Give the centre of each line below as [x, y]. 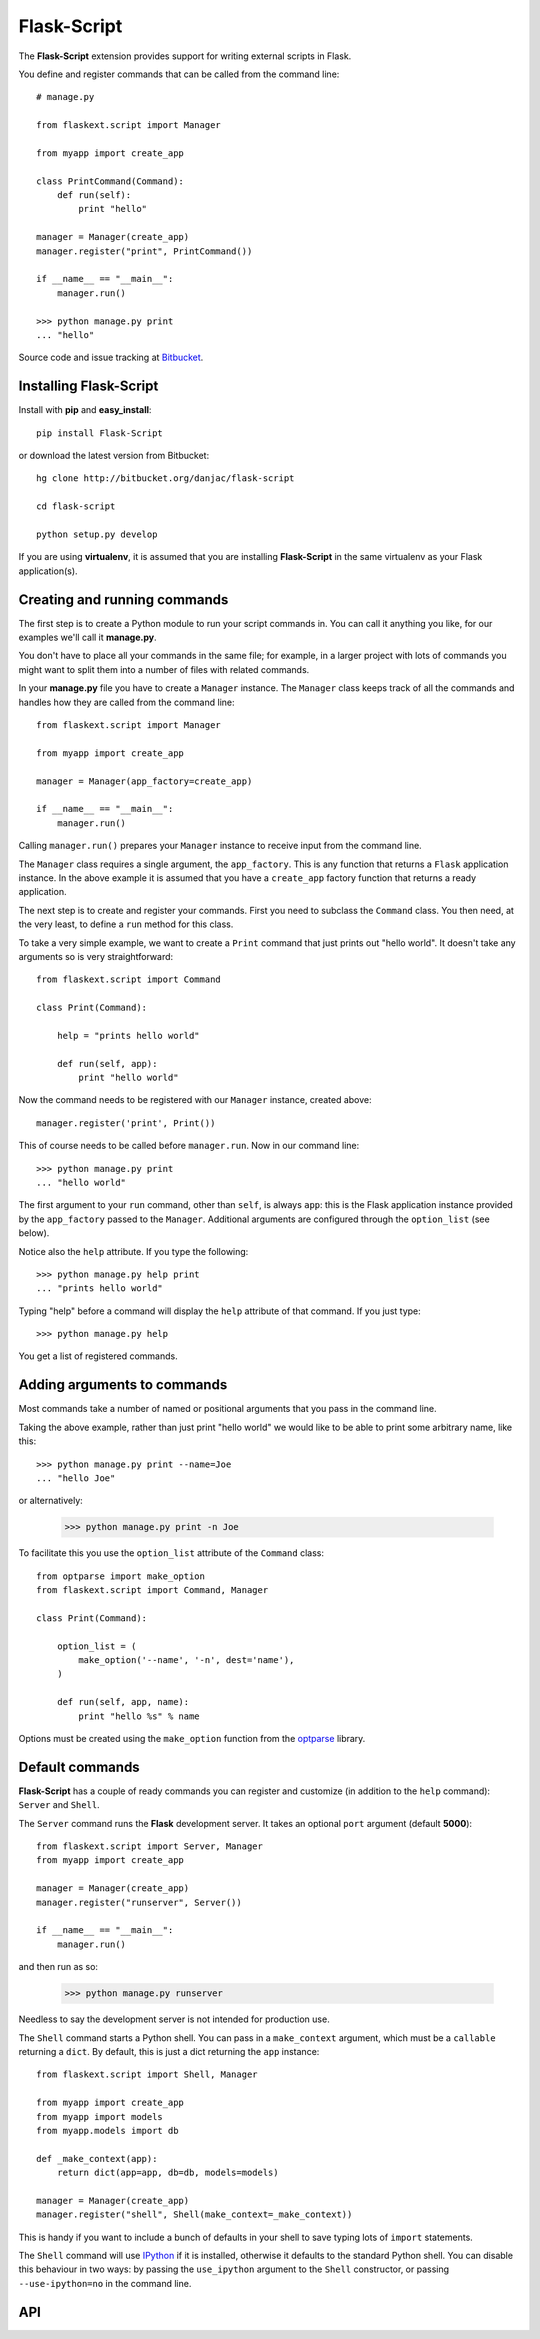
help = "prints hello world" [128, 1035]
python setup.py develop [97, 534]
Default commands [79, 1766]
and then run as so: [58, 1967]
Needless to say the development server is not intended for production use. [174, 2019]
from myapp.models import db [107, 2130]
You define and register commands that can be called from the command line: [179, 74]
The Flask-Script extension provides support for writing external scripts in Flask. [185, 56]
